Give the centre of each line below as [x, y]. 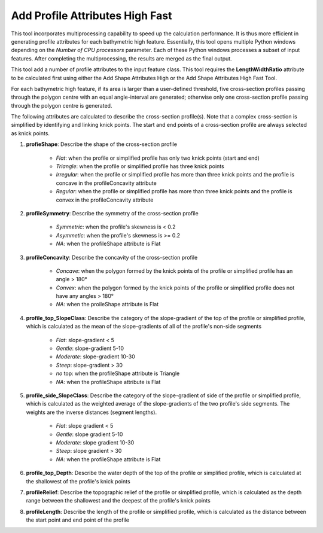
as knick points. [31, 133]
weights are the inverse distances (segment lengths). [92, 412]
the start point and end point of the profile [78, 520]
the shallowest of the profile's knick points [78, 481]
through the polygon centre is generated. [62, 105]
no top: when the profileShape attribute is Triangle [118, 373]
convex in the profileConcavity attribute [105, 200]
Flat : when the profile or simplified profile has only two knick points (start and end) [158, 158]
